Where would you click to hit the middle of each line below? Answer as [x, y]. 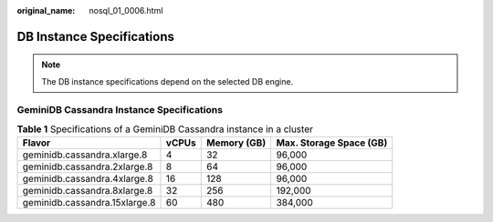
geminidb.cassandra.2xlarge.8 [88, 166]
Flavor [37, 143]
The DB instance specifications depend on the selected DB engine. [168, 81]
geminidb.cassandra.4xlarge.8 [88, 179]
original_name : [46, 10]
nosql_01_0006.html [126, 10]
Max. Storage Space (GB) [332, 143]
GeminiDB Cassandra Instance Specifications [120, 109]
